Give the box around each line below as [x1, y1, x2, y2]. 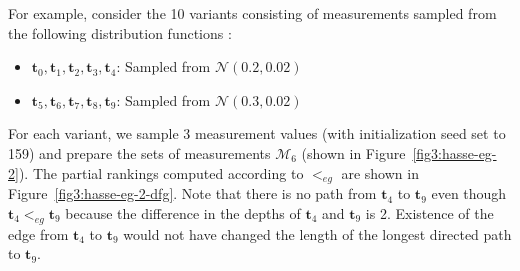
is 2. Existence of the [365, 202, 494, 223]
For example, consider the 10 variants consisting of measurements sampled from [8, 3, 497, 23]
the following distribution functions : [8, 22, 232, 43]
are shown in [341, 162, 419, 183]
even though [431, 183, 507, 204]
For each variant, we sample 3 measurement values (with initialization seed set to [8, 123, 506, 144]
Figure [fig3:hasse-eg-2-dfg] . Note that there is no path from [8, 183, 377, 204]
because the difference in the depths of [65, 202, 301, 223]
